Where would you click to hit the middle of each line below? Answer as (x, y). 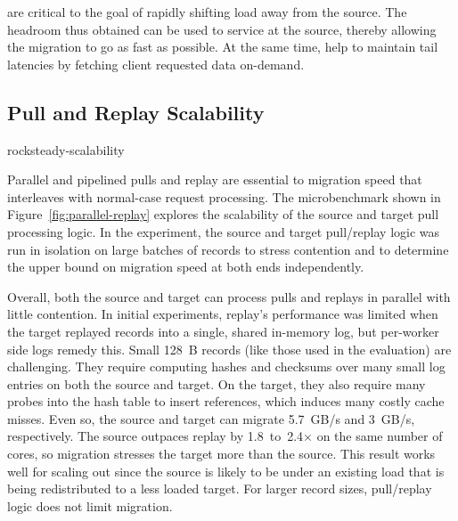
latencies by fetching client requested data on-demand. (156, 64)
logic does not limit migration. (90, 505)
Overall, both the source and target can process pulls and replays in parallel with (229, 296)
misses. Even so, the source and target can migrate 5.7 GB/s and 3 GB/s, (211, 418)
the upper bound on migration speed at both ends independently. (186, 267)
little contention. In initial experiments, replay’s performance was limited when (223, 314)
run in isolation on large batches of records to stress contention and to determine (228, 249)
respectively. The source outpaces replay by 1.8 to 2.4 (155, 436)
